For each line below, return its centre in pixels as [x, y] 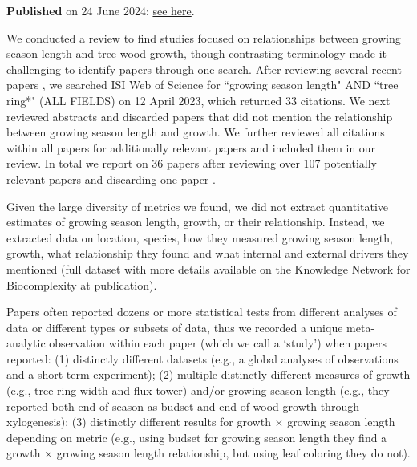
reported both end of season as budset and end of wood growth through [183, 406]
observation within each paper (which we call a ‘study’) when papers [218, 343]
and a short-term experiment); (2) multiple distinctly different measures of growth [208, 374]
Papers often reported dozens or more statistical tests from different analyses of [202, 312]
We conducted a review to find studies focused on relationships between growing [204, 37]
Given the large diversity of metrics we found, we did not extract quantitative [198, 206]
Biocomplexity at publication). [82, 284]
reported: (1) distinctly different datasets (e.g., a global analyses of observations [202, 358]
